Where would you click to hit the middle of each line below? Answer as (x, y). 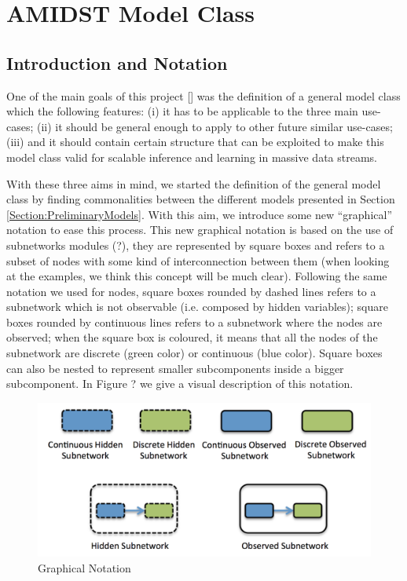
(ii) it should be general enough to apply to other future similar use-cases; (215, 126)
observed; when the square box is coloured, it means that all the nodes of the (192, 337)
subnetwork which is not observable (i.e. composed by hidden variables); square (197, 307)
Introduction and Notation (117, 62)
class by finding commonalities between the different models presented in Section (201, 199)
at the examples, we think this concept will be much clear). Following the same (197, 276)
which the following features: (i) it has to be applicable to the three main (182, 111)
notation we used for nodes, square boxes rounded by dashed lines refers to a (191, 291)
